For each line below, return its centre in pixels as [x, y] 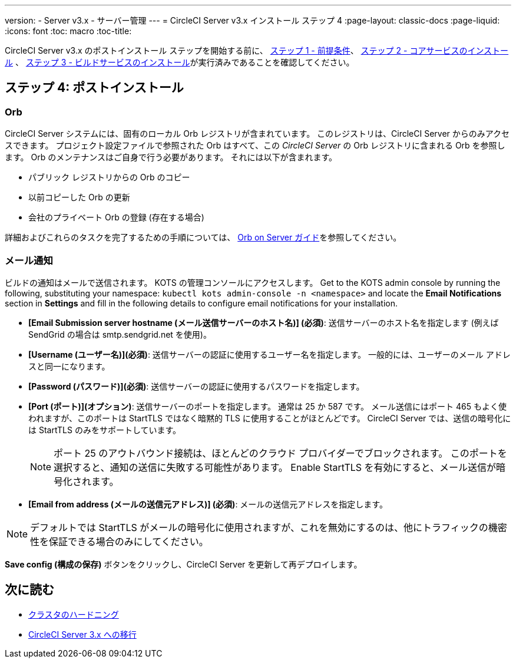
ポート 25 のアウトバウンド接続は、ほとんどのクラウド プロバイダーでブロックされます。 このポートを [280, 453]
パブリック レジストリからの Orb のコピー [109, 177]
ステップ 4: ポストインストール [94, 88]
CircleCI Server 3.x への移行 [82, 634]
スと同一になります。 [69, 366]
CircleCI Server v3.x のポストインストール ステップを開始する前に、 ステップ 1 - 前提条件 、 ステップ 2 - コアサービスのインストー [257, 50]
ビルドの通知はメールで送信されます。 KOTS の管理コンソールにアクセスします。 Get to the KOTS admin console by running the [253, 282]
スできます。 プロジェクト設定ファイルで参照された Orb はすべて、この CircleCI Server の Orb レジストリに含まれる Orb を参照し [255, 146]
